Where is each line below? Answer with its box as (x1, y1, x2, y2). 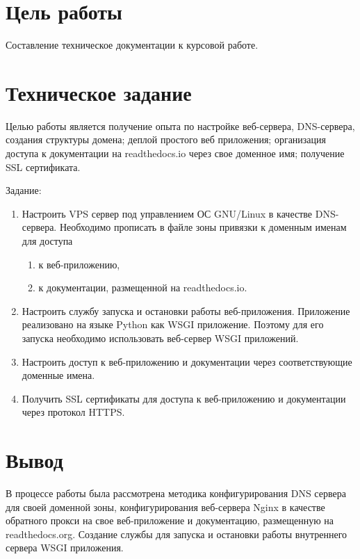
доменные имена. (22, 368, 95, 382)
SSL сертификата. (6, 159, 81, 174)
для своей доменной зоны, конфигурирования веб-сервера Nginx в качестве (6, 499, 325, 514)
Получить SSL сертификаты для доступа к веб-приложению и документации (22, 391, 346, 405)
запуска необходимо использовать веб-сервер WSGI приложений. (22, 330, 299, 345)
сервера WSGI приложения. (6, 540, 124, 555)
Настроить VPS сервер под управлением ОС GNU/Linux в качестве (22, 206, 313, 220)
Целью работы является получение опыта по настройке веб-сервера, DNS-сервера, (6, 118, 355, 133)
